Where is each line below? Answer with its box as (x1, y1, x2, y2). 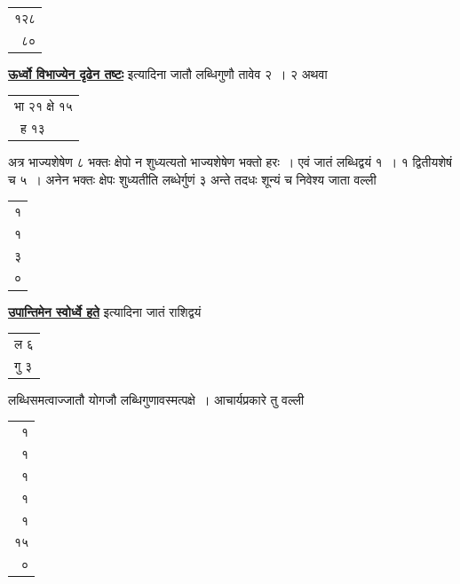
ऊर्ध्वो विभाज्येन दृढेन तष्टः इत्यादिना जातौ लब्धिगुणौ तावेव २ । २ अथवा (8, 64, 328, 83)
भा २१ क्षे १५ (14, 97, 73, 115)
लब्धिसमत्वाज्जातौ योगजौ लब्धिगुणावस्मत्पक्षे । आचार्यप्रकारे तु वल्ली (8, 390, 305, 408)
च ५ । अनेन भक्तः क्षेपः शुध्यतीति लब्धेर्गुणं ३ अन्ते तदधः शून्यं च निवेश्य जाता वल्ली (8, 170, 377, 188)
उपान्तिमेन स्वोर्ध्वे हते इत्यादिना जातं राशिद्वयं (8, 302, 202, 320)
